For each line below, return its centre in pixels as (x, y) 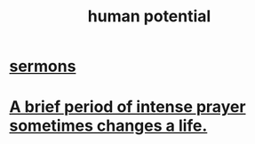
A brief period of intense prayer (127, 107)
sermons (43, 66)
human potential (149, 16)
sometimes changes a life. (108, 126)
